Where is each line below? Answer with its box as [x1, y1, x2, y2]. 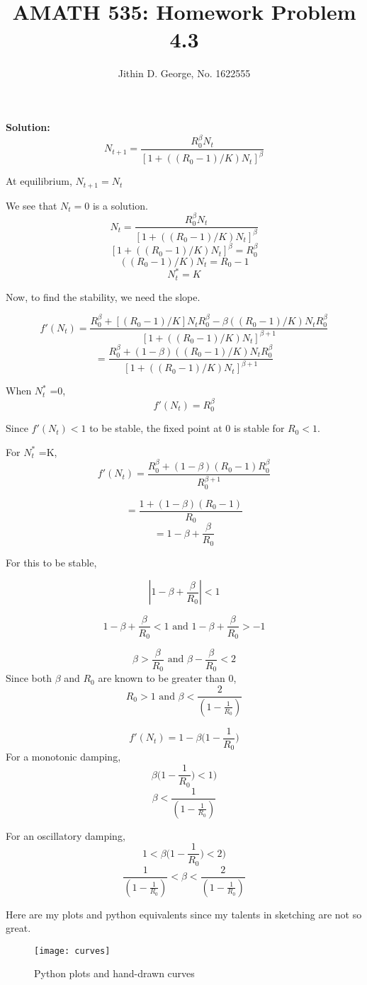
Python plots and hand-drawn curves [34, 966, 195, 981]
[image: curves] [34, 945, 111, 956]
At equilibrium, [6, 173, 72, 188]
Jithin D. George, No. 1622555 [118, 66, 251, 81]
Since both [6, 671, 52, 685]
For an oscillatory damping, [6, 828, 125, 843]
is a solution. [92, 198, 148, 212]
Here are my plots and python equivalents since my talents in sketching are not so [6, 906, 362, 921]
